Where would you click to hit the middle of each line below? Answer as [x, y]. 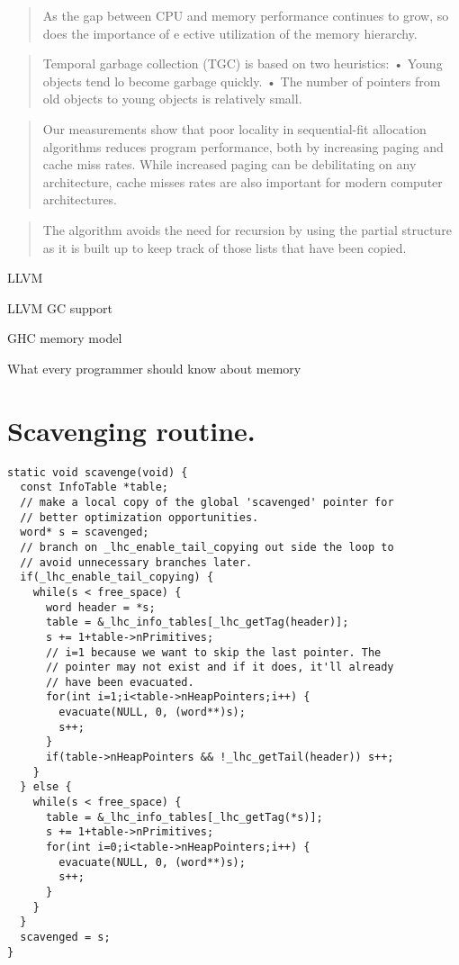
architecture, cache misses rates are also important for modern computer [243, 181]
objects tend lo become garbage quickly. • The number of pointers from [242, 81]
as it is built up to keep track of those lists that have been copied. [225, 247]
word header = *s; [100, 607]
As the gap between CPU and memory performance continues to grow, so [246, 15]
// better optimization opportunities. [139, 517]
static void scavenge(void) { [98, 472]
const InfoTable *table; [94, 487]
